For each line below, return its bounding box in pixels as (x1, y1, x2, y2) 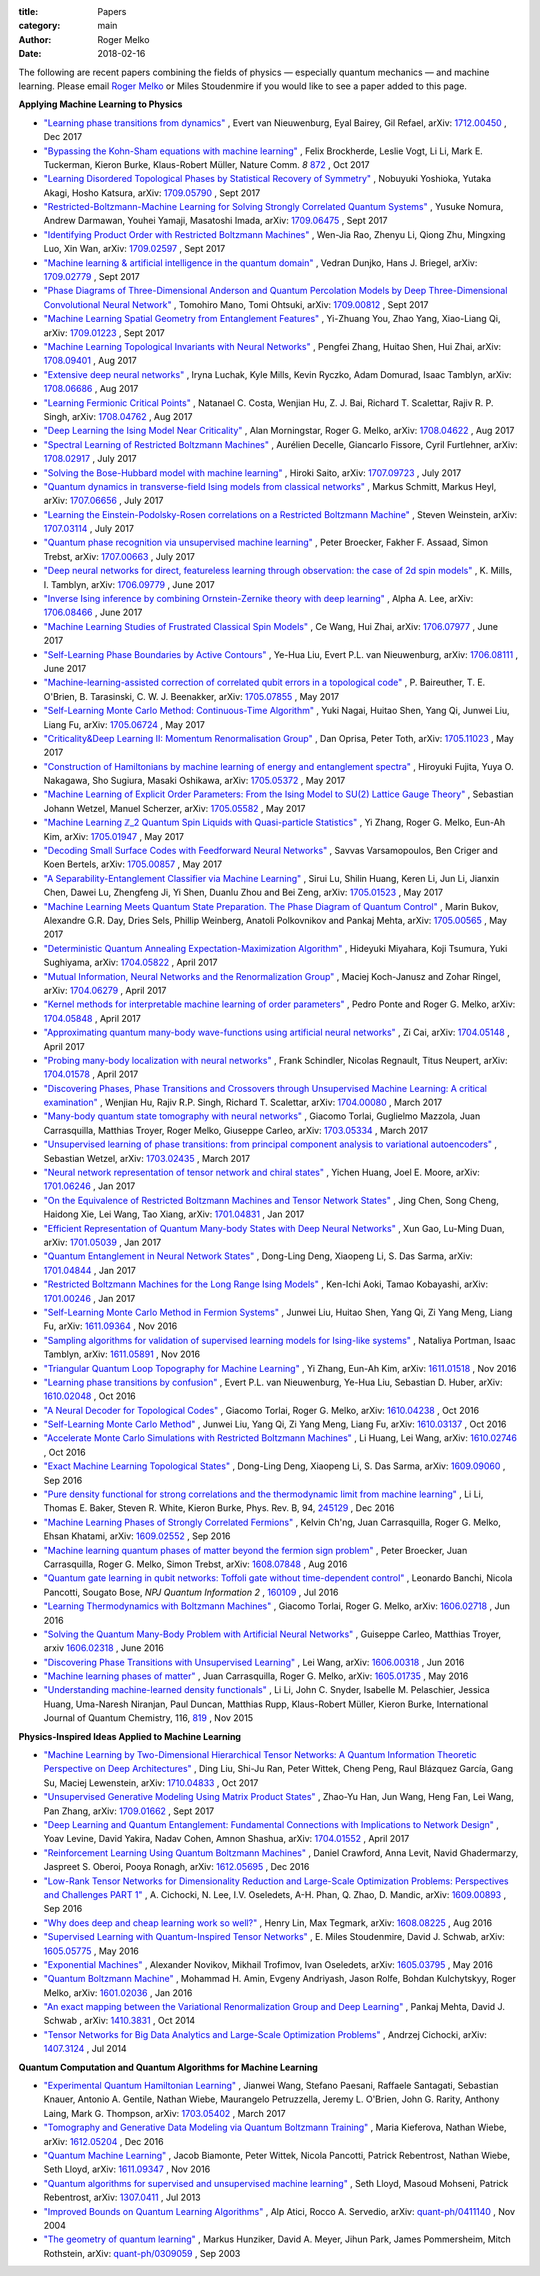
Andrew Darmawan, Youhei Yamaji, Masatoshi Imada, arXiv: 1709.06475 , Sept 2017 (43, 215, 388, 227)
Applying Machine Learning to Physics (18, 98, 183, 110)
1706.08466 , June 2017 (43, 606, 143, 619)
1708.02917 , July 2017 (43, 453, 137, 465)
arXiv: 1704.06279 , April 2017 (43, 984, 167, 996)
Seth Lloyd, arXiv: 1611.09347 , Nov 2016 (43, 2163, 211, 2175)
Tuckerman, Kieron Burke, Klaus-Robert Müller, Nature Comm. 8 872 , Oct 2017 (43, 158, 370, 170)
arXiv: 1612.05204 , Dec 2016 (43, 2135, 164, 2147)
